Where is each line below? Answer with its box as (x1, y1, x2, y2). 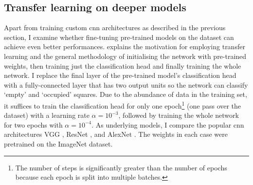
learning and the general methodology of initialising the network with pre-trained (4, 51, 247, 61)
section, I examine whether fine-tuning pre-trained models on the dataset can (4, 32, 234, 42)
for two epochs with (4, 119, 63, 129)
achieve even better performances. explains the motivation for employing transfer (4, 41, 245, 52)
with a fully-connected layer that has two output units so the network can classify (4, 79, 248, 90)
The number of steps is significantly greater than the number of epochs (15, 162, 227, 172)
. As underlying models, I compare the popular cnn (91, 119, 244, 129)
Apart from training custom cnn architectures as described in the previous (4, 22, 226, 33)
